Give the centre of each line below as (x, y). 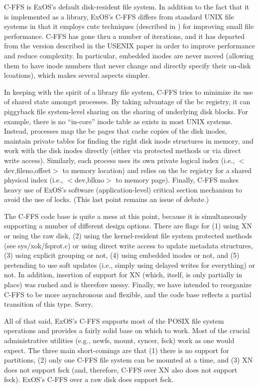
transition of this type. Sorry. (49, 304)
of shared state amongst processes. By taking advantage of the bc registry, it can (127, 101)
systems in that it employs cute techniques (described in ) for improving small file (129, 26)
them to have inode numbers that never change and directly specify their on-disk (128, 65)
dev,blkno (90, 180)
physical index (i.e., (34, 180)
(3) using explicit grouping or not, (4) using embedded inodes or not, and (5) (122, 255)
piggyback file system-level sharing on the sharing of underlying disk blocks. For (126, 111)
